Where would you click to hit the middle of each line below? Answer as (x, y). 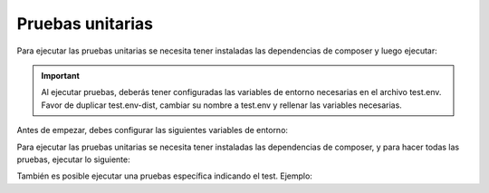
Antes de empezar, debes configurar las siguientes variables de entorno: (153, 130)
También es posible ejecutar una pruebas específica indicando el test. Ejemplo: (164, 176)
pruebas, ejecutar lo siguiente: (73, 159)
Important (61, 75)
